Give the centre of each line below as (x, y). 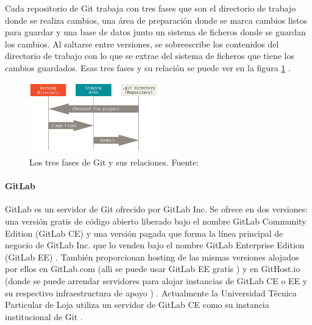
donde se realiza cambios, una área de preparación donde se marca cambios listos (156, 20)
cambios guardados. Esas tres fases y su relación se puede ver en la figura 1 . (148, 67)
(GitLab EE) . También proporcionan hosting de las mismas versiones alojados (152, 257)
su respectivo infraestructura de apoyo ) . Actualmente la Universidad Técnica (151, 292)
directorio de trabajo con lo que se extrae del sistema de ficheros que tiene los (150, 56)
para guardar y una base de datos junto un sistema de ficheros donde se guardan (155, 32)
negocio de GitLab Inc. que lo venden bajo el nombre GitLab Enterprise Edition (155, 245)
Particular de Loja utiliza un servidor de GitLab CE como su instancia (137, 305)
